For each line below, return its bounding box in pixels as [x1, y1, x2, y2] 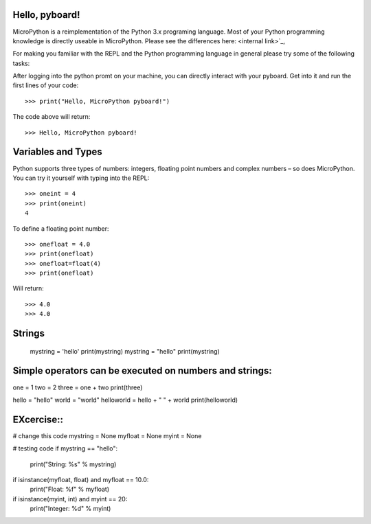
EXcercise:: [12, 413, 63, 425]
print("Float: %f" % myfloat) [30, 485, 110, 494]
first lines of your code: [12, 81, 79, 89]
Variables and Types [12, 146, 102, 158]
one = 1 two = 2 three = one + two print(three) [12, 383, 143, 391]
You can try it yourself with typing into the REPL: [12, 174, 150, 182]
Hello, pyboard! [12, 9, 80, 21]
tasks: [12, 59, 30, 67]
